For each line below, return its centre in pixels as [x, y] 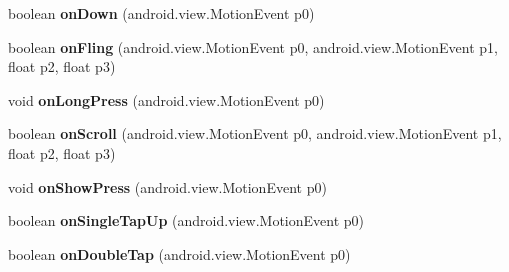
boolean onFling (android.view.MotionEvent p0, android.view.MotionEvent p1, [253, 46]
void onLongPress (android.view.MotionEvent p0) [166, 99]
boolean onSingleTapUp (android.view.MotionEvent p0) [186, 220]
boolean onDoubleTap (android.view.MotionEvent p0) [179, 253]
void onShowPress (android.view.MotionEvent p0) [167, 186]
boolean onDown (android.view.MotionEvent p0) [161, 13]
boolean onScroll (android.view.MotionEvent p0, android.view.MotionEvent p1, [255, 133]
